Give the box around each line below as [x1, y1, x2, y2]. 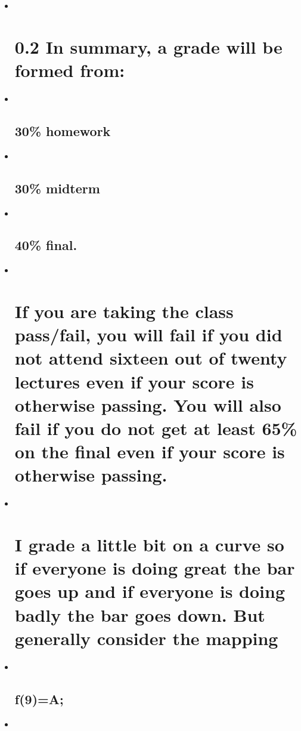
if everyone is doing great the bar [14, 556, 295, 580]
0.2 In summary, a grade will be [14, 34, 283, 58]
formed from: [14, 57, 125, 82]
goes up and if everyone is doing [14, 579, 285, 603]
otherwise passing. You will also [14, 392, 281, 417]
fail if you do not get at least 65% [14, 416, 297, 440]
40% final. [14, 236, 77, 254]
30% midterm [14, 178, 100, 197]
